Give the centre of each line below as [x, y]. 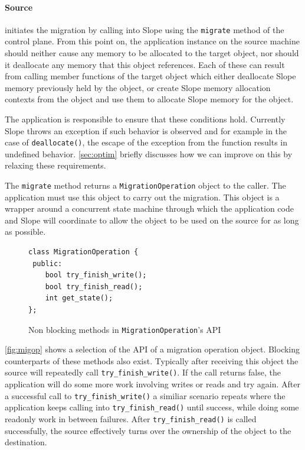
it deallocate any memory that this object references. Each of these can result [145, 64]
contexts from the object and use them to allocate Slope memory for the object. [149, 99]
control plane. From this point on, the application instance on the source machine [152, 41]
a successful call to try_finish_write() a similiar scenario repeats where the [145, 395]
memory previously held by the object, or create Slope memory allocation [138, 87]
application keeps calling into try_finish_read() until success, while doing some [152, 407]
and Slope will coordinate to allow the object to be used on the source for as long [152, 220]
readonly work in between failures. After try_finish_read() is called [131, 419]
